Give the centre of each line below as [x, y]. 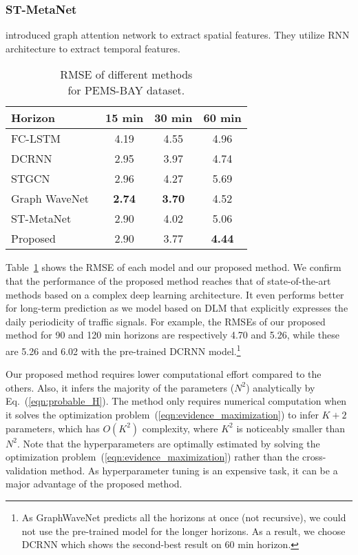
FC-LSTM [36, 139]
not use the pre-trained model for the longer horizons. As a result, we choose [183, 531]
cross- [314, 457]
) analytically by [281, 387]
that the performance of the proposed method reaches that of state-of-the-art [168, 281]
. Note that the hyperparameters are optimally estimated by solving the [168, 443]
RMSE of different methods [126, 74]
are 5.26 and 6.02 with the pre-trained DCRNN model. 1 [123, 350]
